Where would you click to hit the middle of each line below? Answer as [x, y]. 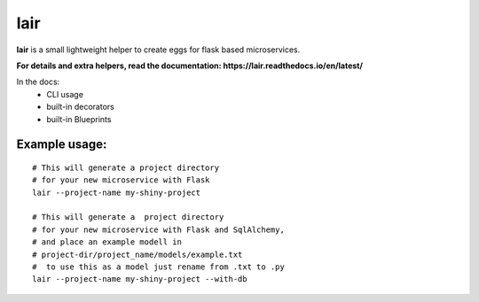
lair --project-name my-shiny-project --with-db [140, 279]
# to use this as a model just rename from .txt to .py [159, 267]
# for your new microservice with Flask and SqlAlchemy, [159, 229]
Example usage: [62, 145]
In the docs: [38, 82]
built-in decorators [80, 107]
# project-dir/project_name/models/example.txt [137, 254]
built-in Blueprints [79, 119]
